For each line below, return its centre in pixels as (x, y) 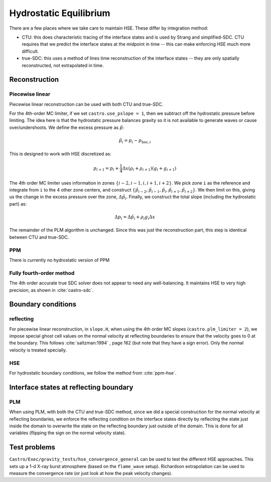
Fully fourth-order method (42, 273)
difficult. (30, 51)
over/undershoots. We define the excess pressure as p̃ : (67, 127)
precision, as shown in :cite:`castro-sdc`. (51, 290)
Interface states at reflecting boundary (71, 387)
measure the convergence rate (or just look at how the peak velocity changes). (91, 473)
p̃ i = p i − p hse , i (135, 141)
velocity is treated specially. (38, 350)
